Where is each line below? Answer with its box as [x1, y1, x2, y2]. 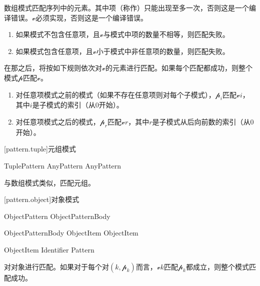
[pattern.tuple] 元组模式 [4, 143, 76, 154]
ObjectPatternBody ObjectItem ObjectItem [4, 227, 138, 238]
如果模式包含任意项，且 [15, 45, 93, 56]
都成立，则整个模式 [185, 261, 249, 271]
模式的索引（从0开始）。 [46, 99, 123, 110]
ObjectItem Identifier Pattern [4, 244, 94, 254]
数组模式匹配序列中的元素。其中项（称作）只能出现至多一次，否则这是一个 [4, 2, 249, 12]
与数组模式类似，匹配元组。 [4, 177, 95, 187]
